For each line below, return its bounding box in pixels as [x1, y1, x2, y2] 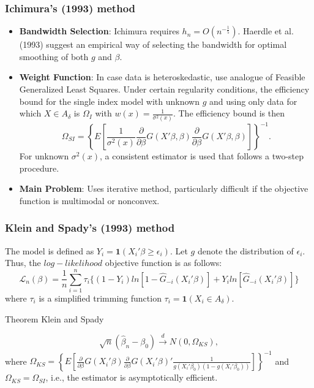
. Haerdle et [237, 25, 282, 37]
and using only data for [209, 94, 297, 107]
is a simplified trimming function [39, 291, 162, 304]
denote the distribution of [197, 244, 294, 257]
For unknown [19, 150, 69, 162]
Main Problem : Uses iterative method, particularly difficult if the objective [19, 182, 308, 195]
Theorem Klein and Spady [5, 312, 104, 325]
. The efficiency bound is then [173, 107, 285, 120]
